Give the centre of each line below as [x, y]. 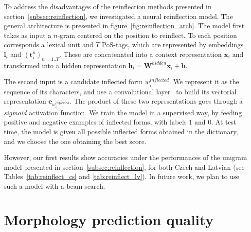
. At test [224, 122]
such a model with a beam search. [54, 186]
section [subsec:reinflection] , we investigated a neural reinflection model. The [118, 16]
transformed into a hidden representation [65, 65]
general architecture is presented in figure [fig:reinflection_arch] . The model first [124, 26]
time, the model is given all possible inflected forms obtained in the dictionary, [121, 132]
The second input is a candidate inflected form [73, 81]
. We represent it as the [204, 81]
